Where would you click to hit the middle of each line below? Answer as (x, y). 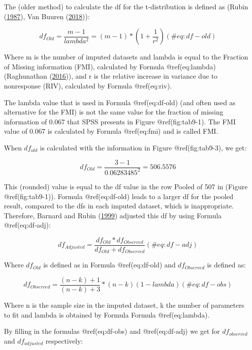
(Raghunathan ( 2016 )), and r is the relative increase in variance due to (111, 76)
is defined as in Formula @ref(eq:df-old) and (109, 265)
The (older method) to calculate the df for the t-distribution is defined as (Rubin (126, 6)
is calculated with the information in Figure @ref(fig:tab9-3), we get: (143, 147)
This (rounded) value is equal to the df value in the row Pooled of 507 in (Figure (126, 186)
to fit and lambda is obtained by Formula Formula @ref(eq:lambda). (107, 314)
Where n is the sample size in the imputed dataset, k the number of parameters (124, 305)
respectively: (64, 340)
